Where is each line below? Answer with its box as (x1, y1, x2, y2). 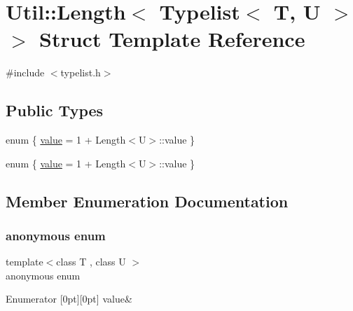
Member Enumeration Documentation (6, 190, 289, 212)
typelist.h (60, 65, 101, 80)
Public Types (6, 99, 104, 121)
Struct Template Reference (39, 25, 305, 53)
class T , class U (56, 254, 126, 269)
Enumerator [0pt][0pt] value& (6, 291, 132, 306)
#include (6, 65, 45, 80)
